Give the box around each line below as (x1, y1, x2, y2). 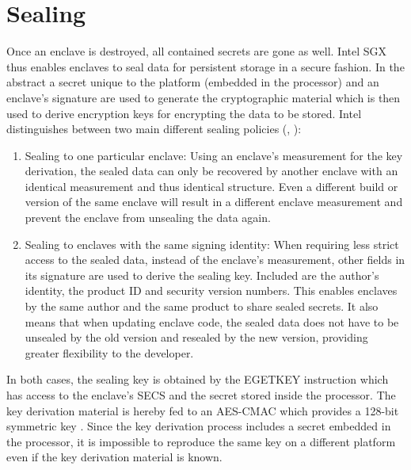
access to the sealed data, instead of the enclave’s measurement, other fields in (25, 251, 405, 268)
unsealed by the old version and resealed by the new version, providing (25, 329, 368, 346)
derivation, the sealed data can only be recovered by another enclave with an (25, 162, 398, 179)
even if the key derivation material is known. (6, 449, 223, 465)
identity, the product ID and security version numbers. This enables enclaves (25, 282, 398, 299)
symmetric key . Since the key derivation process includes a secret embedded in (6, 418, 391, 434)
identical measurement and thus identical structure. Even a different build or (25, 178, 398, 194)
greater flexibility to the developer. (25, 344, 194, 361)
